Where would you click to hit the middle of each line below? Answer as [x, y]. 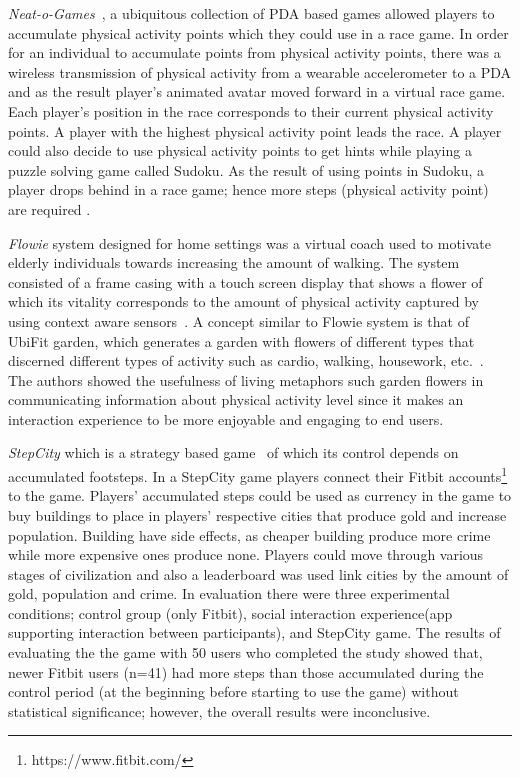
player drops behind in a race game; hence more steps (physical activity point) [248, 189]
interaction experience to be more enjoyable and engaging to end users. [226, 418]
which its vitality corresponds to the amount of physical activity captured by [244, 301]
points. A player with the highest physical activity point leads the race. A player [255, 130]
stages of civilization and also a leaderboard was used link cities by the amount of [258, 573]
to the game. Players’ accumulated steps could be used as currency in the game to [260, 495]
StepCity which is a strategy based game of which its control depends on [233, 452]
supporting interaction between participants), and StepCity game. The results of [254, 632]
